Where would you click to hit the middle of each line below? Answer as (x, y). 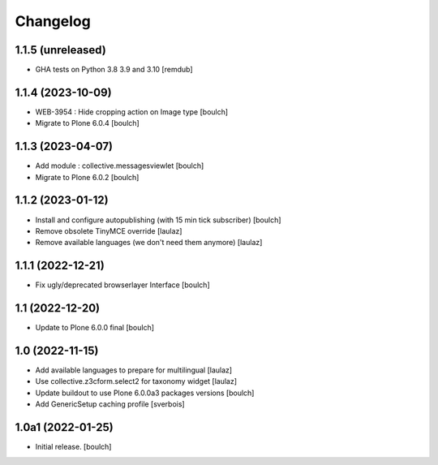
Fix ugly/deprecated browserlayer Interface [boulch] (122, 285)
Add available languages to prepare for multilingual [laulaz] (134, 370)
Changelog (53, 21)
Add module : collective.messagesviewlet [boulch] (120, 166)
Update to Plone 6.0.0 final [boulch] (94, 328)
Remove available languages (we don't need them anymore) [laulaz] (149, 243)
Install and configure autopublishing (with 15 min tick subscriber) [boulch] (158, 220)
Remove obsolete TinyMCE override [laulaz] (109, 230)
